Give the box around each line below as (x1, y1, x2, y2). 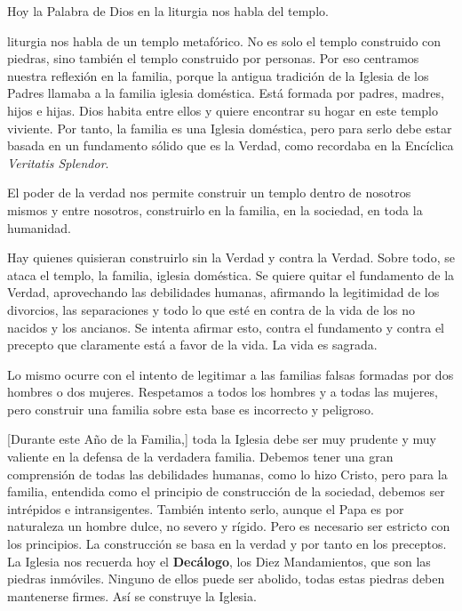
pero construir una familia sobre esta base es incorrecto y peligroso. (7, 399, 374, 418)
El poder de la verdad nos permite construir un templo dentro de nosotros (7, 183, 411, 202)
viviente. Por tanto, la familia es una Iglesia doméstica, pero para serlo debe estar (7, 118, 452, 137)
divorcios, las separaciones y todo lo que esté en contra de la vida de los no (7, 300, 416, 318)
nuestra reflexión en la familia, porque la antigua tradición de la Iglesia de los (7, 66, 429, 84)
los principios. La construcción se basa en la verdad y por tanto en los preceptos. (7, 535, 447, 553)
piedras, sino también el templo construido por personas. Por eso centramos (7, 49, 419, 68)
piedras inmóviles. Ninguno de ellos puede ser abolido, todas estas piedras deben (7, 569, 445, 588)
